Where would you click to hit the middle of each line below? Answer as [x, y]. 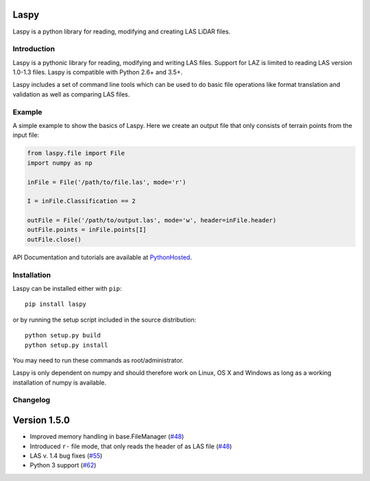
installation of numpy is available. [60, 382]
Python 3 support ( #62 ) [63, 465]
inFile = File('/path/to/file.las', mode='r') [107, 182]
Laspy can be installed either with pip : [67, 288]
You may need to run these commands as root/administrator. [98, 360]
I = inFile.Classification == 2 [82, 201]
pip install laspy [56, 304]
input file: [26, 135]
